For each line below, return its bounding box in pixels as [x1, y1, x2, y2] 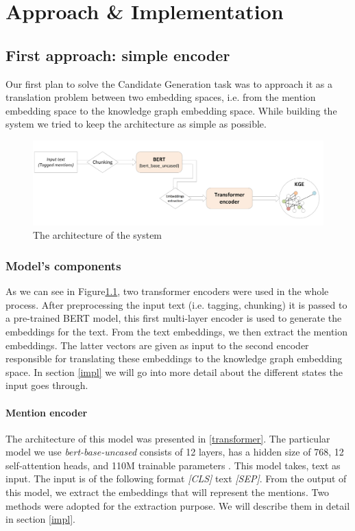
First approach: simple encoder [5, 44, 230, 65]
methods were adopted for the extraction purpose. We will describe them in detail [5, 498, 350, 512]
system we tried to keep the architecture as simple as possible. [5, 117, 267, 131]
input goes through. [5, 378, 88, 392]
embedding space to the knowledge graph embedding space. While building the [5, 103, 337, 117]
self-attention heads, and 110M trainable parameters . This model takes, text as [5, 458, 341, 472]
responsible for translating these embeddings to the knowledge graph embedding [5, 351, 343, 366]
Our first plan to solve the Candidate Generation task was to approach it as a [5, 76, 333, 91]
